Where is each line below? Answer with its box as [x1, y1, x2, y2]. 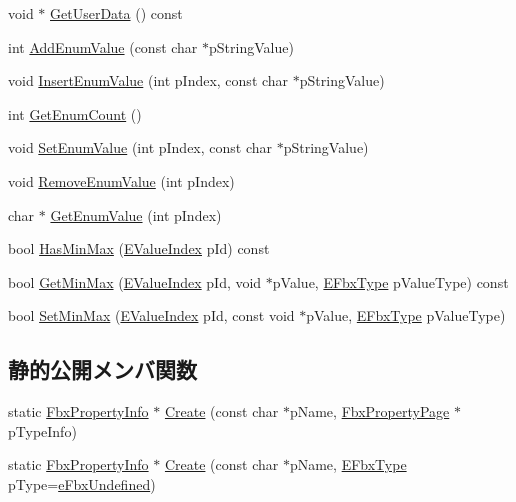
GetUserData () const [50, 3, 183, 23]
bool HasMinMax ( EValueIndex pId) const [8, 238, 270, 259]
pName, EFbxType [289, 454, 407, 475]
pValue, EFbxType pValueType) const [272, 271, 509, 292]
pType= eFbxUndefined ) [8, 473, 156, 494]
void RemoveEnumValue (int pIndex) [8, 170, 235, 191]
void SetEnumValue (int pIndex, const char [8, 137, 273, 158]
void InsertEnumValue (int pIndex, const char [8, 70, 289, 91]
